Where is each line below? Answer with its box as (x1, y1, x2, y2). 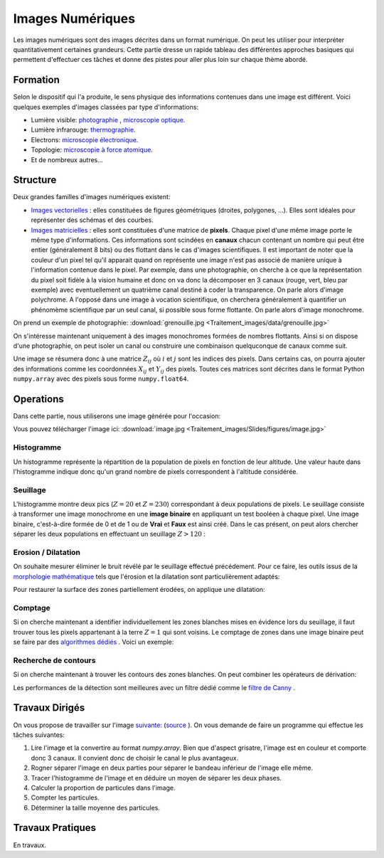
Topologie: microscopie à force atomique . (31, 146, 153, 154)
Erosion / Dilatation (13, 548, 81, 558)
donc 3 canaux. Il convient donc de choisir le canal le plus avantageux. (31, 753, 239, 762)
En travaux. (13, 840, 46, 849)
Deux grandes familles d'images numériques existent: (13, 193, 171, 201)
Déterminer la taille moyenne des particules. (31, 803, 160, 812)
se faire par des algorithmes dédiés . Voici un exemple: (13, 637, 174, 647)
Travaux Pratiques (13, 822, 96, 834)
